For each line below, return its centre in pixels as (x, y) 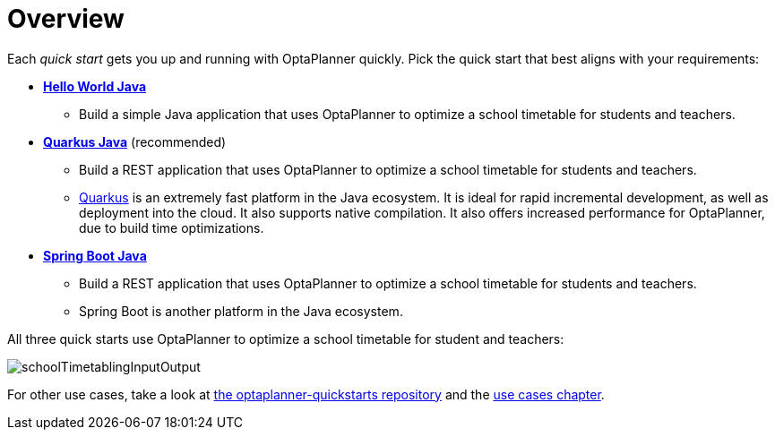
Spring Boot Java (95, 255)
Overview (66, 19)
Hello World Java (95, 86)
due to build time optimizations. (172, 227)
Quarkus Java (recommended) (135, 141)
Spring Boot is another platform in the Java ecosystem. (241, 311)
